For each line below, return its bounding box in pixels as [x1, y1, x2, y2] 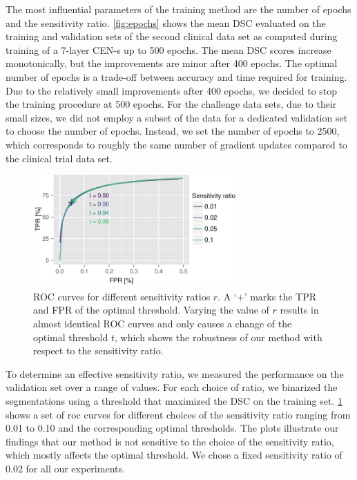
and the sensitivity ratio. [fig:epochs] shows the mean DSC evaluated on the [6, 15, 326, 30]
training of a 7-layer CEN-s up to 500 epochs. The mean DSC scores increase [6, 42, 331, 57]
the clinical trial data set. [6, 151, 113, 165]
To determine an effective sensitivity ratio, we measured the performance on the [6, 366, 344, 381]
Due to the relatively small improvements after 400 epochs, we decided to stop [6, 83, 338, 97]
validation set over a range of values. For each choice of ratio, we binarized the [6, 380, 338, 394]
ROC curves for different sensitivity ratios [33, 289, 211, 303]
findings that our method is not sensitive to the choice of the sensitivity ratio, [6, 434, 334, 448]
